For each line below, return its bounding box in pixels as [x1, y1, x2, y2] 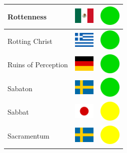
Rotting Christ [7, 35, 52, 46]
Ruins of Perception [7, 59, 68, 70]
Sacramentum [7, 131, 49, 141]
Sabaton [7, 83, 32, 93]
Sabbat [7, 107, 29, 117]
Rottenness [7, 11, 47, 21]
